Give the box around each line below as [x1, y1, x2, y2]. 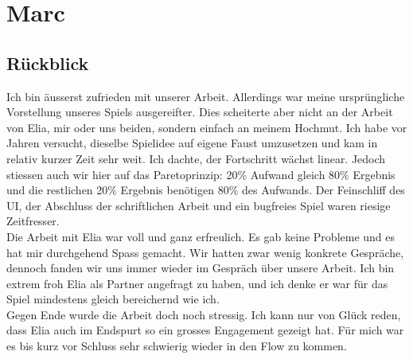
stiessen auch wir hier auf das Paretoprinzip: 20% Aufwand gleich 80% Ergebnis [6, 166, 395, 182]
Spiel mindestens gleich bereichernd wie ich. [6, 291, 220, 307]
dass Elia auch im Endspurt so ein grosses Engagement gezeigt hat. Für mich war [6, 322, 404, 338]
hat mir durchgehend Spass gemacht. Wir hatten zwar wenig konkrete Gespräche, [6, 244, 404, 260]
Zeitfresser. [6, 213, 60, 229]
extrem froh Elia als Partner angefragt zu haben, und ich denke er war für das [6, 275, 388, 291]
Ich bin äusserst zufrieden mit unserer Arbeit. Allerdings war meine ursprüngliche [6, 88, 405, 104]
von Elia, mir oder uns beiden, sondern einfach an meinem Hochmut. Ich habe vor [6, 119, 407, 135]
